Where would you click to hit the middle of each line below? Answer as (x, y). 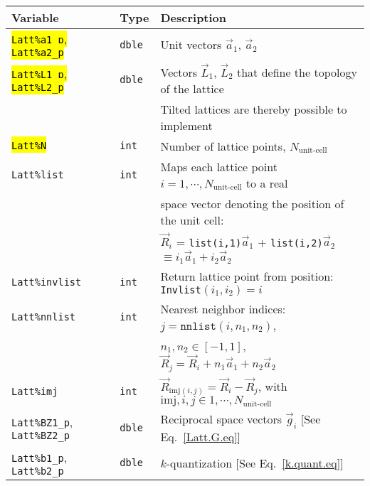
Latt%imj (35, 391)
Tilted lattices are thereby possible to (254, 109)
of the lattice (192, 88)
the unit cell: (192, 220)
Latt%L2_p (38, 88)
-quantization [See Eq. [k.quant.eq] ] (255, 463)
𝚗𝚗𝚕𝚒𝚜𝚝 (198, 326)
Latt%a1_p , (39, 39)
